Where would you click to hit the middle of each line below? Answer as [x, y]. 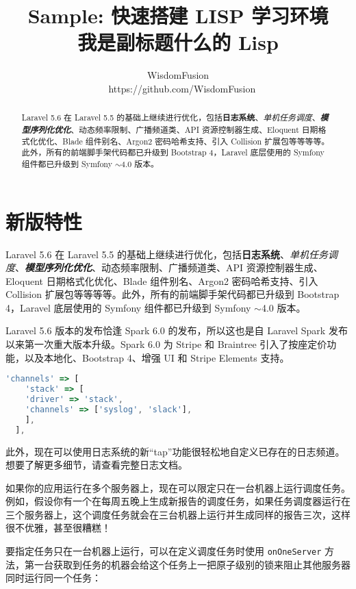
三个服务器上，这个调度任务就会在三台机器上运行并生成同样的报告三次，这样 [178, 514]
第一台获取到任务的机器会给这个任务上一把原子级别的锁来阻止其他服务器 [187, 564]
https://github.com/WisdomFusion [182, 88]
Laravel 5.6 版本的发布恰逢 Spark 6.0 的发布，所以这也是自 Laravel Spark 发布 [177, 330]
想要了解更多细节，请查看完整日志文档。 [97, 465]
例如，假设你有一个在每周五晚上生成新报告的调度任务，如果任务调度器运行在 [178, 501]
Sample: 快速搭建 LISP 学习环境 [178, 15]
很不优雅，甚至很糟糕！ [58, 528]
